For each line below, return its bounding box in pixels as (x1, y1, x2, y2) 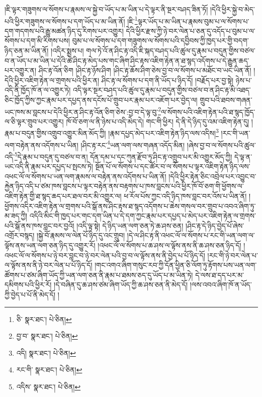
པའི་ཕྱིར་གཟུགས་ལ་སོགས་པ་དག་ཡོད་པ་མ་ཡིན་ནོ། (5, 16, 125, 26)
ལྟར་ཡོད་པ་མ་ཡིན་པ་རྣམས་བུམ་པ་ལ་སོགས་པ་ (137, 16, 249, 26)
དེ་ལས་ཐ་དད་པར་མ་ (195, 269, 244, 280)
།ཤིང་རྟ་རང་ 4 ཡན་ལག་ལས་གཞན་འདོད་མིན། (80, 138, 185, 150)
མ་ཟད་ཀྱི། (5, 210, 28, 221)
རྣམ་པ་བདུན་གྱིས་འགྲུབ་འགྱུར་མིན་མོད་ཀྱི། (5, 128, 106, 138)
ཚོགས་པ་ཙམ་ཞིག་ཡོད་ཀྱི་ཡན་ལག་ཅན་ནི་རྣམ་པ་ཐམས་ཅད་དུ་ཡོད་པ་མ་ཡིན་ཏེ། (5, 269, 193, 280)
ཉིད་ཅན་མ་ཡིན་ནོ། (5, 45, 49, 56)
